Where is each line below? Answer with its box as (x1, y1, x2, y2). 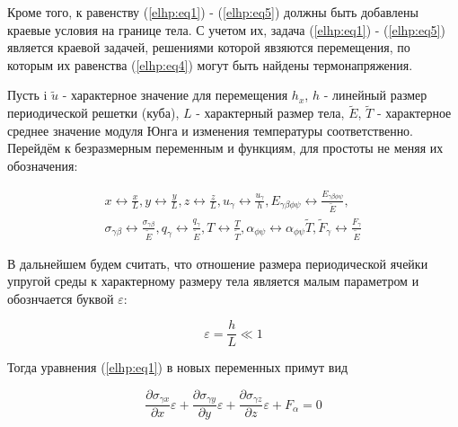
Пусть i (7, 85, 48, 104)
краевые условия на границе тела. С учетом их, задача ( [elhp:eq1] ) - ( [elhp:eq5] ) (7, 20, 445, 39)
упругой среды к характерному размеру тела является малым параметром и (7, 271, 419, 290)
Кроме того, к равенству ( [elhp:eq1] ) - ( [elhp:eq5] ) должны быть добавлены (7, 3, 418, 21)
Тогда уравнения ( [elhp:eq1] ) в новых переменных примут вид (7, 358, 348, 377)
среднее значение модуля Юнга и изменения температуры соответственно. (7, 120, 414, 139)
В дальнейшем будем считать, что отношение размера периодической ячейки (7, 254, 428, 272)
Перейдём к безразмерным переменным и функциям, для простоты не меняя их (7, 138, 444, 157)
